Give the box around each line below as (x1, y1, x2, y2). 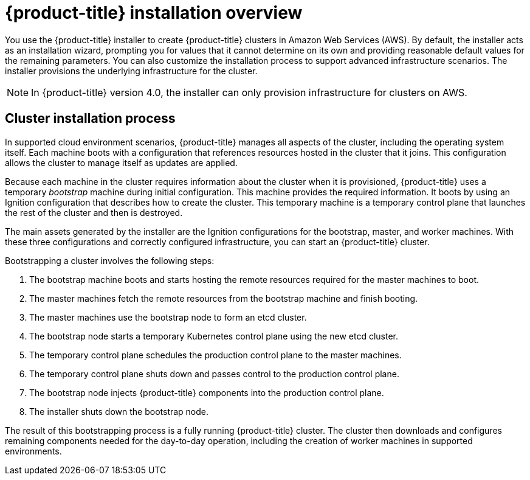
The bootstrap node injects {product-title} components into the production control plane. (29, 387, 384, 398)
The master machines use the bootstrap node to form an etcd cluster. (29, 311, 307, 322)
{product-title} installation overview (5, 2, 303, 23)
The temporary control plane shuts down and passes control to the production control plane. (29, 368, 399, 379)
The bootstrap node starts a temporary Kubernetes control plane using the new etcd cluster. (29, 330, 398, 341)
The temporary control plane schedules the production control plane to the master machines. (29, 349, 402, 360)
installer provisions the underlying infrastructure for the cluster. (5, 65, 258, 76)
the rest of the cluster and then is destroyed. (5, 207, 183, 218)
